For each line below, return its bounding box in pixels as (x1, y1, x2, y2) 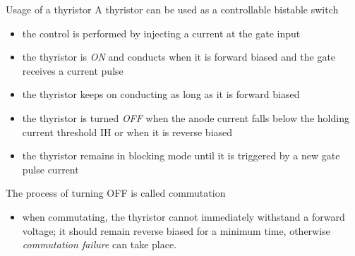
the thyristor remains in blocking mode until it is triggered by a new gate (22, 148, 340, 163)
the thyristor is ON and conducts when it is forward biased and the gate (22, 49, 336, 64)
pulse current (22, 161, 79, 176)
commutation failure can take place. (22, 237, 177, 252)
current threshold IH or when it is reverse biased (22, 124, 233, 139)
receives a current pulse (22, 63, 124, 78)
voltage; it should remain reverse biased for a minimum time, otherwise (22, 223, 330, 238)
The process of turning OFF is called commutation (6, 185, 226, 200)
